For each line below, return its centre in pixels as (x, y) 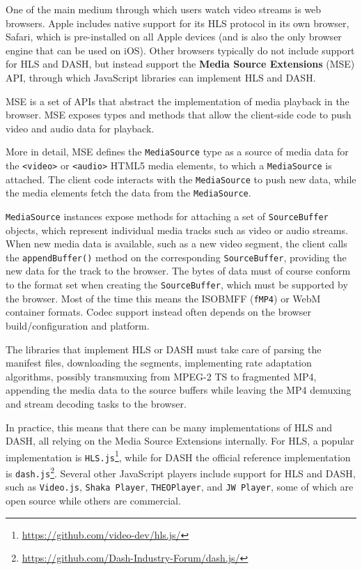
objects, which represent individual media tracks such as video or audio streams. (177, 230)
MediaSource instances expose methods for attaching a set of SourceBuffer (167, 216)
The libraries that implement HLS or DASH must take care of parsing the (164, 349)
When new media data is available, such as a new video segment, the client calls (176, 244)
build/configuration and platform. (78, 325)
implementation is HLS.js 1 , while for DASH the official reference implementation (178, 456)
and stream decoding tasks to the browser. (96, 403)
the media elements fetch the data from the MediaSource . (128, 193)
